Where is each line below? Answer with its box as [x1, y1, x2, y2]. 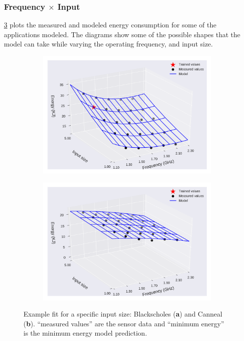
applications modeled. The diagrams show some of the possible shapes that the [4, 29, 241, 39]
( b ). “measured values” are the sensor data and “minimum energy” [23, 318, 224, 328]
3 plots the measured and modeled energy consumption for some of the [4, 20, 217, 30]
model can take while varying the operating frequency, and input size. [4, 39, 213, 49]
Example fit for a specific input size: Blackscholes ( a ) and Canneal [23, 309, 222, 319]
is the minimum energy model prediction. [23, 328, 147, 338]
